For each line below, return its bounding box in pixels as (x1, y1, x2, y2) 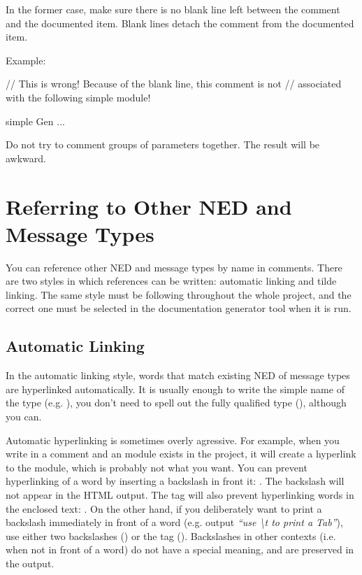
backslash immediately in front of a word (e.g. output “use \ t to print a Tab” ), (6, 515, 343, 530)
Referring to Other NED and (6, 192, 292, 220)
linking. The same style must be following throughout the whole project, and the (6, 287, 352, 301)
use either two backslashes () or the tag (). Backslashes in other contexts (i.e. (6, 528, 336, 543)
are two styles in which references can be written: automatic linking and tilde (6, 274, 337, 288)
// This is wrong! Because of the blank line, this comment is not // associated (6, 76, 342, 91)
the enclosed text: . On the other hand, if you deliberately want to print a (6, 501, 322, 516)
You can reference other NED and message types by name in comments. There (6, 260, 342, 274)
